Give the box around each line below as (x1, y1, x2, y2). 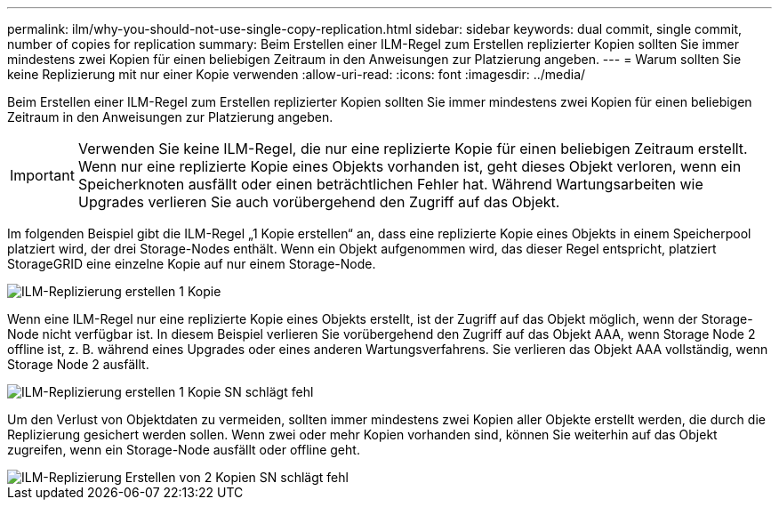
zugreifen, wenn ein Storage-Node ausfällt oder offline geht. (7, 442, 360, 457)
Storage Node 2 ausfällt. (7, 357, 149, 372)
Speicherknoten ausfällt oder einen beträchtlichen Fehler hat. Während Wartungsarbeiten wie (77, 175, 703, 193)
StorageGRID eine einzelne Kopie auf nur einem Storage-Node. (7, 256, 376, 271)
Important (10, 166, 75, 184)
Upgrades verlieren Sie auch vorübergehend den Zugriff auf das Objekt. (77, 193, 560, 211)
